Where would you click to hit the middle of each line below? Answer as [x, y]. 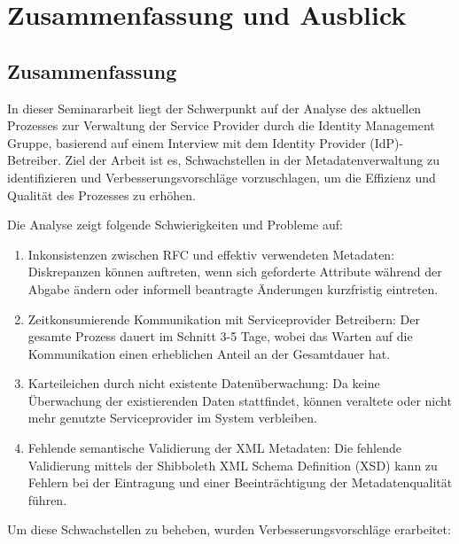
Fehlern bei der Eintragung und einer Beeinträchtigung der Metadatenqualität [240, 482]
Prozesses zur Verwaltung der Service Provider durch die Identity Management [221, 125]
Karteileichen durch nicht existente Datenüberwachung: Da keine [204, 383]
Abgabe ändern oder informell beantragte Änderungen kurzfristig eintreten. [233, 288]
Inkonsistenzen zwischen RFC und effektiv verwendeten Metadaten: [211, 254]
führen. [47, 499]
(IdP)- [387, 142]
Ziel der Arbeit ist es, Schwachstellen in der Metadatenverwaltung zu [252, 160]
